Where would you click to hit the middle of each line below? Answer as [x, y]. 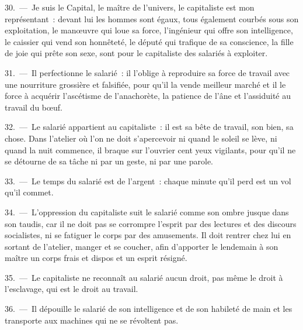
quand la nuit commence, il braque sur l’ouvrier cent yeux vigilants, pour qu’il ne [150, 149]
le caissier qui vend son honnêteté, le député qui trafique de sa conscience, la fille [149, 41]
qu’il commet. [29, 192]
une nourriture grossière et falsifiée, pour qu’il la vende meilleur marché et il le [145, 84]
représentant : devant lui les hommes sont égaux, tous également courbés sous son [152, 18]
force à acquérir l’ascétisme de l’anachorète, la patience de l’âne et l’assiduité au [148, 96]
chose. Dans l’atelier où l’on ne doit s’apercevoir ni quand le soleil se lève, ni [141, 138]
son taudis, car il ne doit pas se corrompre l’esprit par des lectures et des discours [151, 223]
